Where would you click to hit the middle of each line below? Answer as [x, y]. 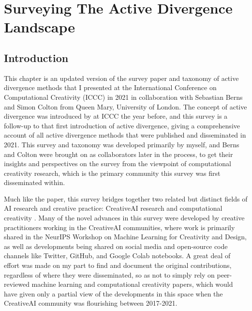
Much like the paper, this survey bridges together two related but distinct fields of [126, 198]
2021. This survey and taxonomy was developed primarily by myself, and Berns [122, 144]
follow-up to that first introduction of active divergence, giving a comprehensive [122, 125]
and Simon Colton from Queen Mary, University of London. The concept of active [126, 106]
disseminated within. [35, 182]
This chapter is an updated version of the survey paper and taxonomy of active [121, 78]
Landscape [40, 27]
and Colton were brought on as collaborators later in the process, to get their [119, 154]
